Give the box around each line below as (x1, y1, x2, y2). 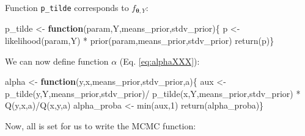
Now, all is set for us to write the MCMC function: (5, 120, 196, 132)
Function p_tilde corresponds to (5, 1, 129, 13)
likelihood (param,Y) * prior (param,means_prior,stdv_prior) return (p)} (5, 34, 274, 47)
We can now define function (5, 54, 109, 67)
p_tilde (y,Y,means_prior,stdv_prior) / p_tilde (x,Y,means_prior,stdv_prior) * (5, 87, 301, 99)
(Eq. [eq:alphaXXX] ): (119, 54, 200, 67)
